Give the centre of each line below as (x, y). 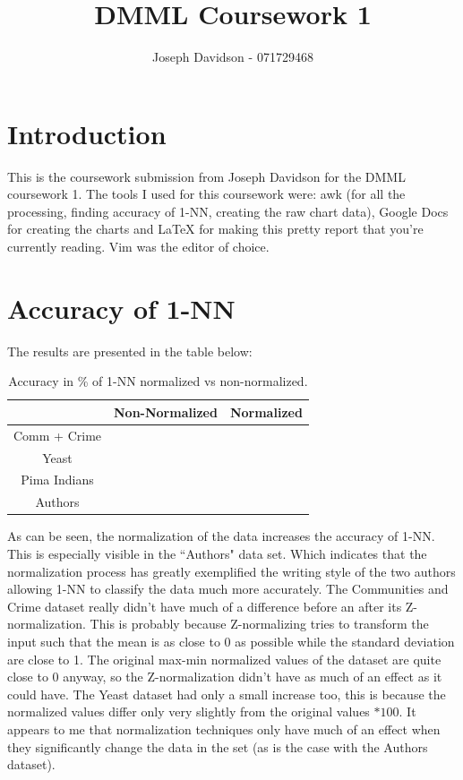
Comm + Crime (58, 435)
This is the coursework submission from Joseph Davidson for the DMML (206, 176)
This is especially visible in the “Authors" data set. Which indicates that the (217, 553)
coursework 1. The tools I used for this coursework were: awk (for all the (206, 194)
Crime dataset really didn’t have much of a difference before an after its (205, 606)
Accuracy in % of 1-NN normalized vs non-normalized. (158, 381)
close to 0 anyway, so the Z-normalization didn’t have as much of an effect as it (225, 677)
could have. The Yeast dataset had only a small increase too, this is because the (227, 694)
